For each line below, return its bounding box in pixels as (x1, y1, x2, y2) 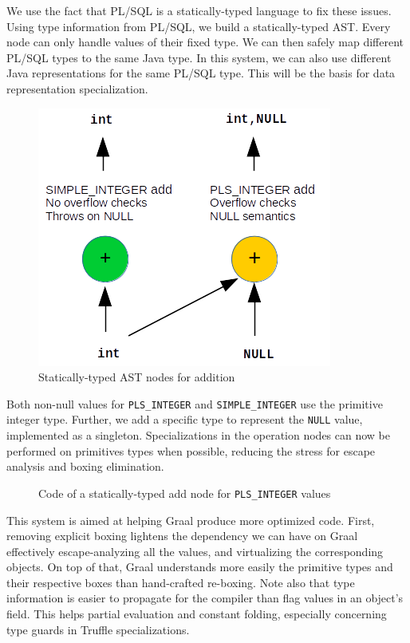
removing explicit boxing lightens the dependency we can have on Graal (6, 527, 358, 544)
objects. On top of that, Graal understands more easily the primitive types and (6, 558, 393, 575)
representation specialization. (6, 80, 148, 97)
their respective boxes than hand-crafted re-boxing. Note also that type (6, 574, 355, 590)
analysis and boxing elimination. (6, 458, 164, 475)
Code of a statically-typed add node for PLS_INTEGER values (38, 484, 331, 501)
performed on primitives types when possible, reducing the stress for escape (6, 442, 376, 459)
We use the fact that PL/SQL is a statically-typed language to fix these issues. (6, 2, 392, 18)
